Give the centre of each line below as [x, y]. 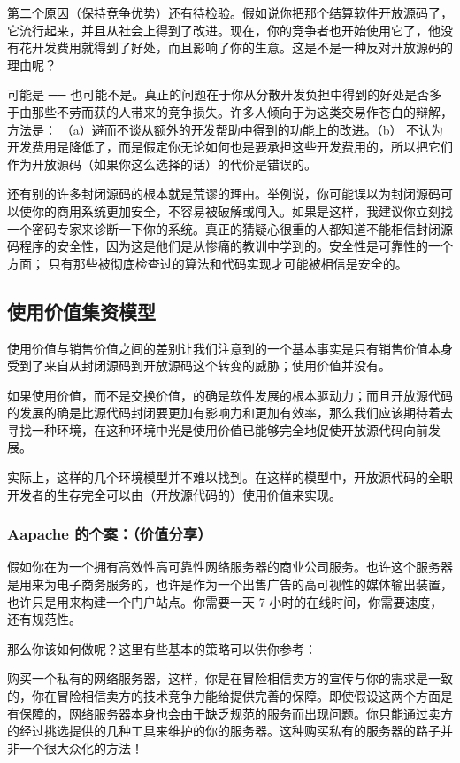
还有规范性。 [44, 619]
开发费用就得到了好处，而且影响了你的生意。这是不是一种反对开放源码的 [242, 47]
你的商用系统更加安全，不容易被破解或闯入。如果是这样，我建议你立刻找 [242, 210]
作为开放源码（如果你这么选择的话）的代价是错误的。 [162, 163]
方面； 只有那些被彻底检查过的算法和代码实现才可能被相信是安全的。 [207, 263]
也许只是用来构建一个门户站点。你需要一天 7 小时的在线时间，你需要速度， [225, 601]
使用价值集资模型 [81, 311]
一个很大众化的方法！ [81, 747]
